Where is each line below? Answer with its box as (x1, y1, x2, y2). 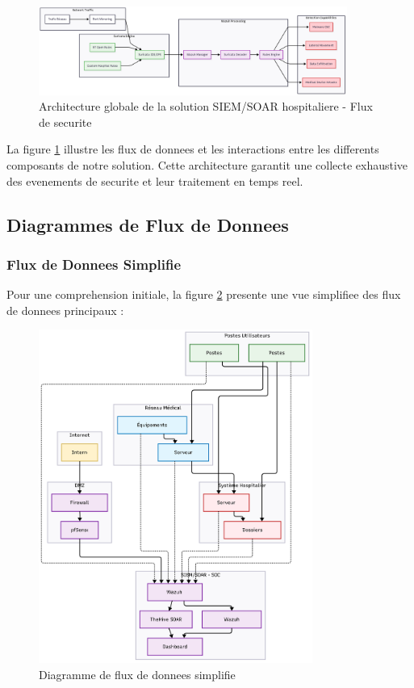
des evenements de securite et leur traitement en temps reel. (6, 172, 303, 189)
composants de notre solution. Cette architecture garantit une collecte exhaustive (6, 156, 408, 173)
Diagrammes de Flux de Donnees (6, 212, 289, 237)
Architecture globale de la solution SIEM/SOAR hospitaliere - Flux (39, 98, 373, 115)
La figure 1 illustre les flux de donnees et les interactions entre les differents (6, 141, 379, 157)
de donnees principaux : (6, 301, 124, 318)
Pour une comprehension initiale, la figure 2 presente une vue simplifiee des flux (6, 286, 401, 303)
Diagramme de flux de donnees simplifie (39, 665, 236, 682)
